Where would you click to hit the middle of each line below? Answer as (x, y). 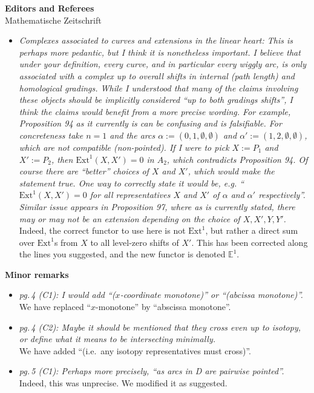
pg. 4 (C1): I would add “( (67, 295)
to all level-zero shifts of (135, 242)
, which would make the (231, 171)
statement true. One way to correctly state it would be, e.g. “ (132, 183)
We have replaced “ (55, 307)
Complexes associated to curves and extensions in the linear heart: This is (156, 40)
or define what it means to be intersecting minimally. (117, 339)
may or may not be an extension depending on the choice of (129, 218)
